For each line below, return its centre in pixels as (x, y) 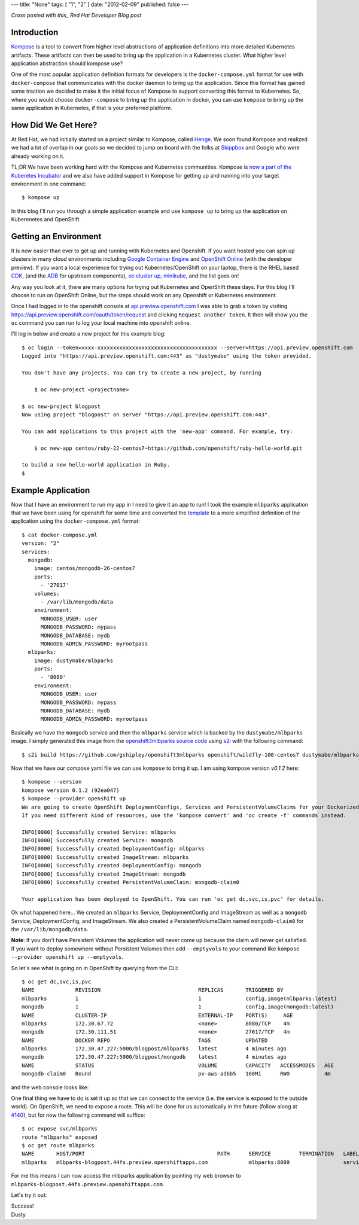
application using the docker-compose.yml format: (76, 521)
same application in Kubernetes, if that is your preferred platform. (92, 108)
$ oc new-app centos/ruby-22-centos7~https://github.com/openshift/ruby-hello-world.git (168, 448)
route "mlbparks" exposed (60, 1137)
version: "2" (41, 543)
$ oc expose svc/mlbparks (60, 1129)
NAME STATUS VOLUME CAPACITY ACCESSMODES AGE (178, 1065)
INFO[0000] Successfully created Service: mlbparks (99, 832)
